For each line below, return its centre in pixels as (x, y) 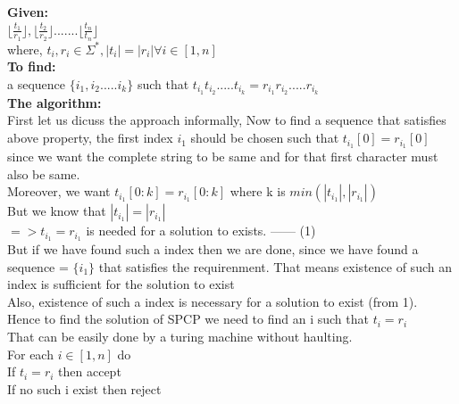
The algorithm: (54, 102)
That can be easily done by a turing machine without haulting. (180, 336)
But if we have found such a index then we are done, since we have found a (213, 248)
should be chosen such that (265, 138)
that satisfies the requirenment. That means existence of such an (275, 266)
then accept (90, 371)
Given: (28, 12)
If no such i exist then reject (84, 388)
